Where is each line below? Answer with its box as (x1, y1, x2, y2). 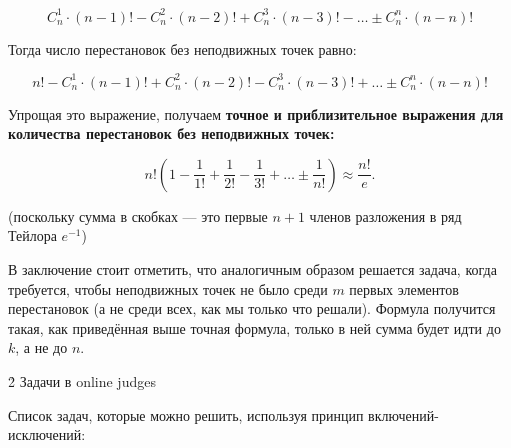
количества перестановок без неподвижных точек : (8, 123, 335, 144)
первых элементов (349, 278, 459, 299)
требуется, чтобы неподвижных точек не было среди (8, 278, 328, 299)
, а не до (15, 337, 68, 358)
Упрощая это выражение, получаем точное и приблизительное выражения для (8, 103, 504, 124)
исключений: (8, 424, 86, 445)
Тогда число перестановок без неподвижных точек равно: (8, 38, 357, 59)
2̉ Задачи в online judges (8, 370, 156, 391)
